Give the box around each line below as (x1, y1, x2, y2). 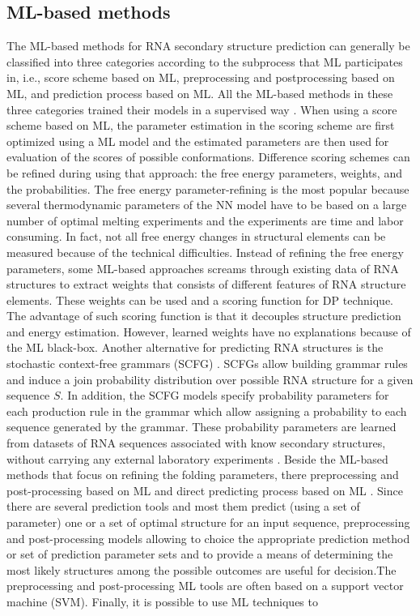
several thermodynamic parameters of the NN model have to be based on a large (6, 196, 407, 213)
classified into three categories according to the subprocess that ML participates (6, 53, 403, 70)
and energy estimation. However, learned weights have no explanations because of (6, 323, 411, 340)
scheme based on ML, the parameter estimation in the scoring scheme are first (6, 117, 395, 134)
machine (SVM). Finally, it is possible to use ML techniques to (6, 592, 318, 610)
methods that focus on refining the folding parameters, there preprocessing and (6, 466, 399, 483)
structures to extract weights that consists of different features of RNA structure (6, 276, 406, 293)
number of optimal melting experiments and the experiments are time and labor (6, 212, 404, 229)
